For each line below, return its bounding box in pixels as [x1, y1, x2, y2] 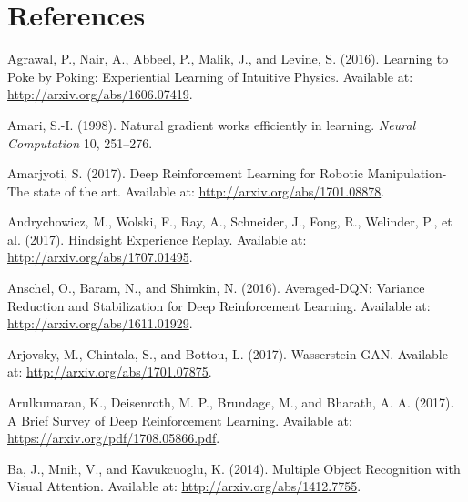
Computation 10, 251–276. [7, 133, 153, 152]
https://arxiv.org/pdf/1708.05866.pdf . [7, 428, 220, 447]
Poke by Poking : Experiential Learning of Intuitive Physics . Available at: [7, 66, 413, 85]
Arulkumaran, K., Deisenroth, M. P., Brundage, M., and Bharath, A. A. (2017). [7, 393, 454, 412]
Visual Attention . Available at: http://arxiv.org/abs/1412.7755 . [7, 477, 361, 496]
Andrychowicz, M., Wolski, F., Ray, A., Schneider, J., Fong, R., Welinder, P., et [7, 212, 453, 231]
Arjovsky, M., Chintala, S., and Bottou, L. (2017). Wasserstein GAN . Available [7, 344, 448, 363]
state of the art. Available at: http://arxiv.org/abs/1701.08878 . [33, 181, 385, 200]
